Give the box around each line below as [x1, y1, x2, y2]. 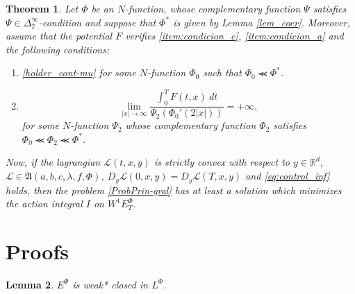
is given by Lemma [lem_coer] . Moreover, [173, 15, 350, 29]
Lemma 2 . [6, 277, 54, 291]
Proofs [6, 236, 69, 265]
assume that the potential [6, 28, 113, 43]
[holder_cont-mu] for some [22, 65, 136, 80]
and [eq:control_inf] [245, 168, 330, 183]
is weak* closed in [72, 277, 149, 291]
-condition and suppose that [38, 15, 156, 29]
